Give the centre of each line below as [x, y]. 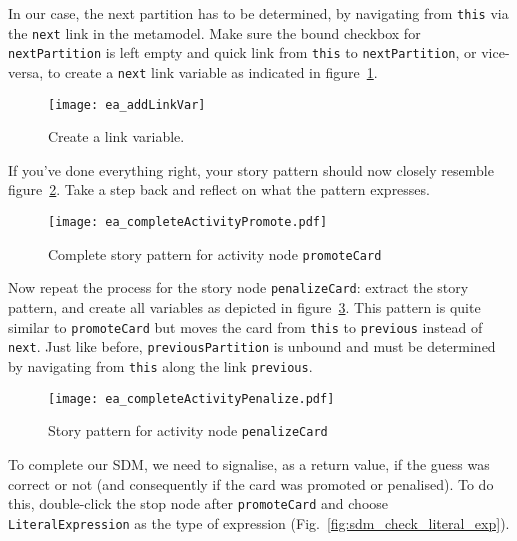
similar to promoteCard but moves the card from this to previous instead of [245, 326]
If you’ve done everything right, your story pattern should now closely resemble [251, 169]
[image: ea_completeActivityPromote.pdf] [188, 222]
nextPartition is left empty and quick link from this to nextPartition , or [242, 52]
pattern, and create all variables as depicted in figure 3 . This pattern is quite [244, 307]
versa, [26, 71]
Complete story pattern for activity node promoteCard [215, 253]
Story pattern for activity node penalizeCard [188, 430]
